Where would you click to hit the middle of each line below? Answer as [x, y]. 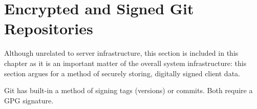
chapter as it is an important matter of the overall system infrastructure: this [125, 63]
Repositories [49, 28]
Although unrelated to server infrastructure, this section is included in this [121, 53]
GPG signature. [29, 100]
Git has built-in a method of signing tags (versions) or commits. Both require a [128, 90]
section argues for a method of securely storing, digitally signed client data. [122, 73]
